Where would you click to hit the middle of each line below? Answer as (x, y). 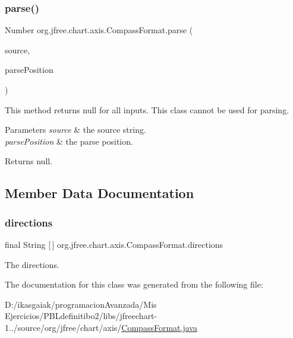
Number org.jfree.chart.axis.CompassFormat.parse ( (99, 30)
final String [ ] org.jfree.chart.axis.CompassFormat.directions (114, 244)
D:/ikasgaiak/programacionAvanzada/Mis (81, 304)
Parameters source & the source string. (75, 130)
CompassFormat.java (159, 327)
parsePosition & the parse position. (69, 141)
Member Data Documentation (100, 193)
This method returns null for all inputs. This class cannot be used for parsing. (147, 109)
